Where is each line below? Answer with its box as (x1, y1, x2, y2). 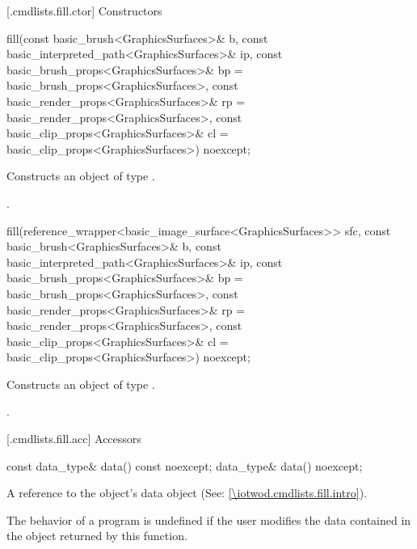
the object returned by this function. (6, 527, 187, 544)
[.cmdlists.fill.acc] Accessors (6, 430, 141, 447)
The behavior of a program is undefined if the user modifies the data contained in (6, 511, 411, 528)
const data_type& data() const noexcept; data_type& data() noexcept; (6, 457, 363, 474)
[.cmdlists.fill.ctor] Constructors (6, 2, 162, 19)
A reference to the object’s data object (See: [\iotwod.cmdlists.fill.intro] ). (6, 484, 368, 501)
